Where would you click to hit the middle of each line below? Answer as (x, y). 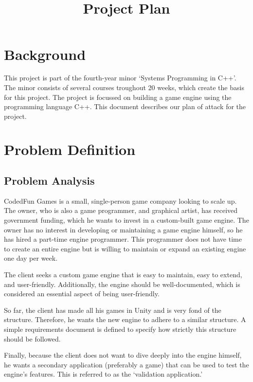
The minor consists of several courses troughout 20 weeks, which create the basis (124, 87)
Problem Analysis (49, 181)
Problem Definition (70, 149)
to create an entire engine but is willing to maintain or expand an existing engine (125, 248)
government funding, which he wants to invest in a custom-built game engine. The (126, 220)
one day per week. (31, 258)
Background (45, 54)
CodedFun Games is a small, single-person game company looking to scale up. (120, 201)
